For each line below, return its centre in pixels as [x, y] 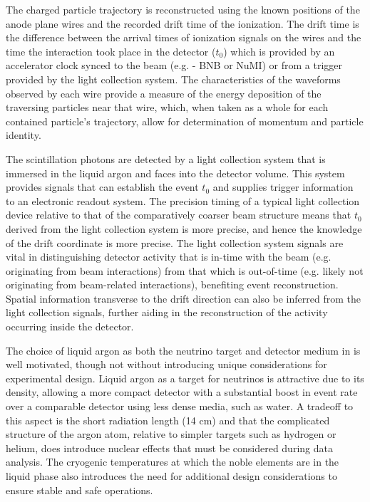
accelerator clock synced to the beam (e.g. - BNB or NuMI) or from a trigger [174, 65]
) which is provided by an [279, 51]
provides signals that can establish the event [102, 187]
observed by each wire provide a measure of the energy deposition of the [164, 93]
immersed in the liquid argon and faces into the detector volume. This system [175, 173]
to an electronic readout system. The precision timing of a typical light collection [183, 200]
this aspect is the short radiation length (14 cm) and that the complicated [168, 420]
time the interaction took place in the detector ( [111, 51]
